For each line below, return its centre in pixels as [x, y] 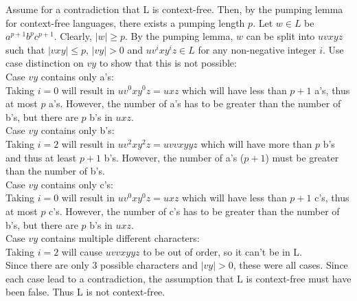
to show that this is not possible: [168, 63]
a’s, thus [332, 90]
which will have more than [256, 143]
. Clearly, [73, 36]
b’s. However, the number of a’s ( [174, 157]
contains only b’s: [78, 130]
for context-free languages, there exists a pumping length [125, 22]
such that [25, 49]
